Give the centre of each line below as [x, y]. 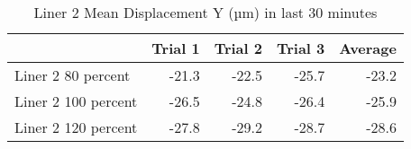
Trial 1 [176, 48]
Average [368, 48]
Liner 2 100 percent [76, 101]
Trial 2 [238, 48]
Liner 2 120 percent [76, 127]
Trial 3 [301, 48]
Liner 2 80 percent [73, 75]
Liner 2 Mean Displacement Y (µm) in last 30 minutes [205, 12]
